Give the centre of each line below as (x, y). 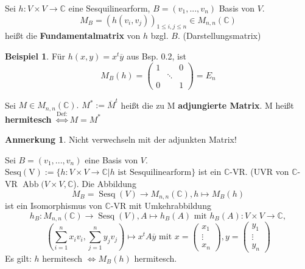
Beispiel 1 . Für (35, 56)
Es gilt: (18, 258)
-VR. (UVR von (259, 172)
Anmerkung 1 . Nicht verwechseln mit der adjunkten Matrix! (121, 139)
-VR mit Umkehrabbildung (161, 206)
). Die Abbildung (105, 184)
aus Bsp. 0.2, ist (156, 56)
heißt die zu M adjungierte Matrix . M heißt (207, 105)
